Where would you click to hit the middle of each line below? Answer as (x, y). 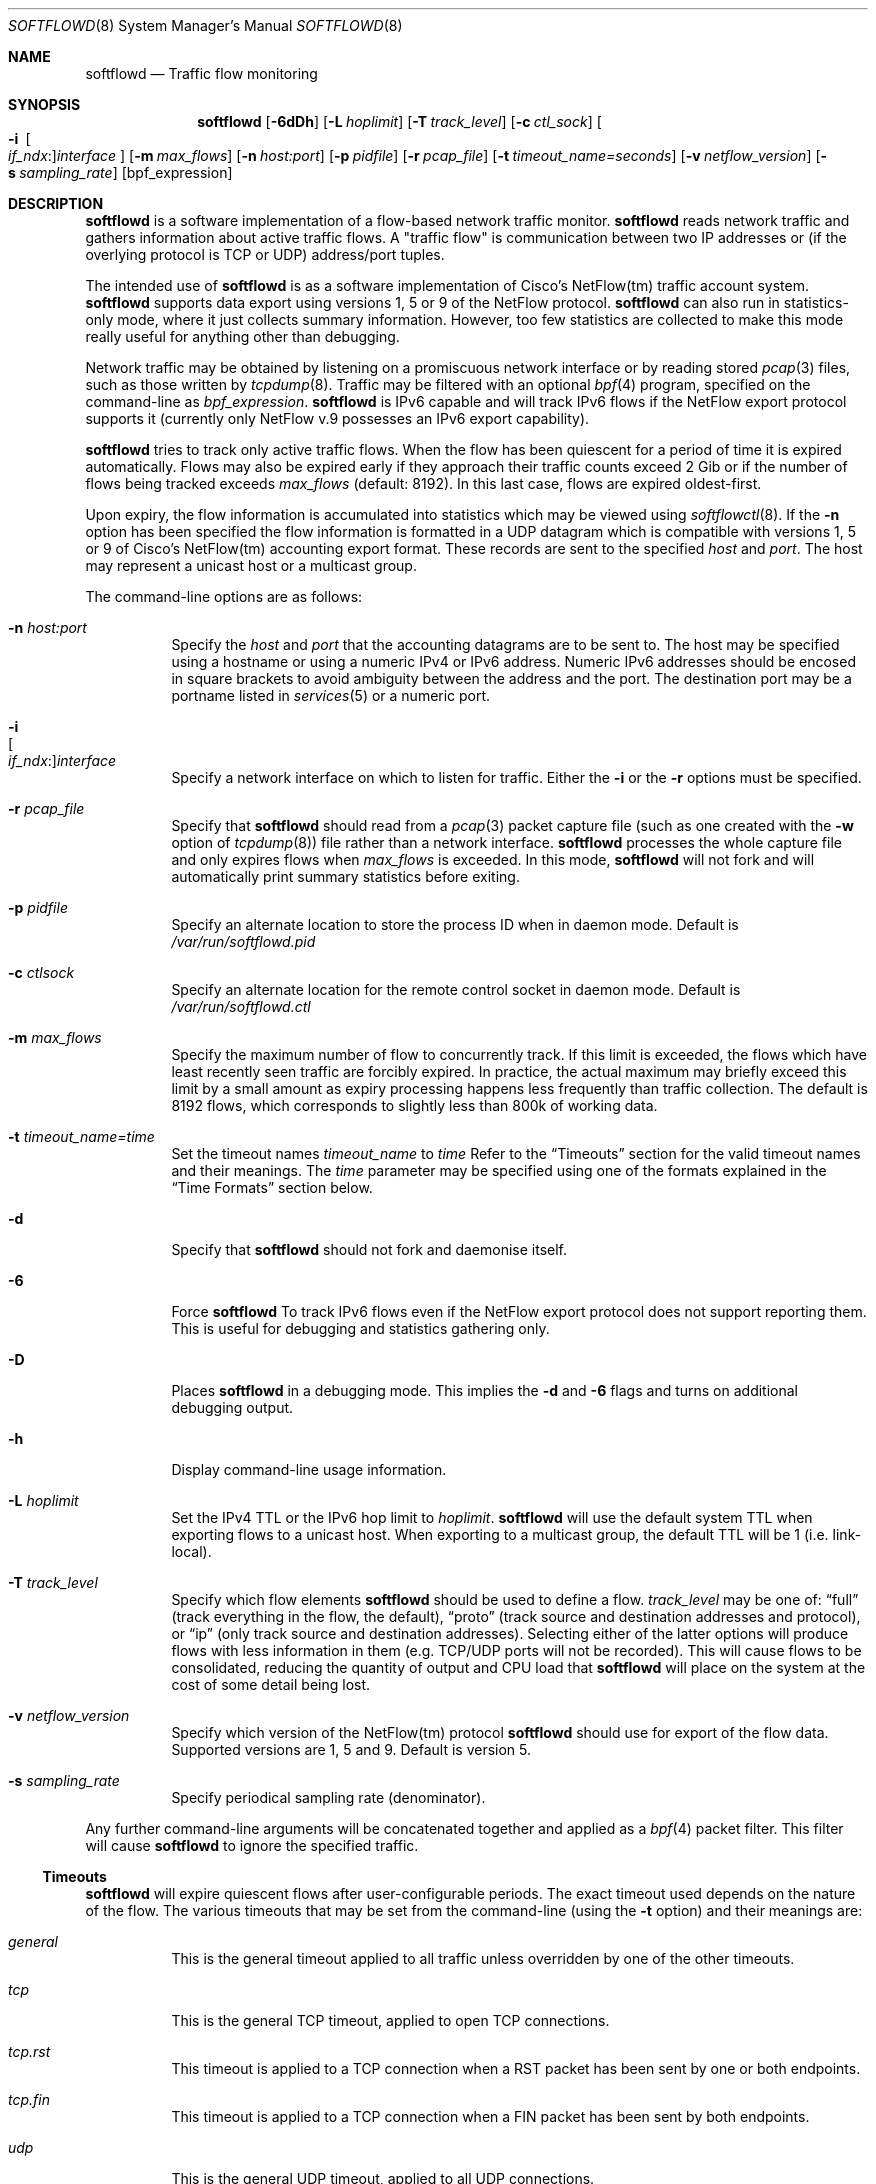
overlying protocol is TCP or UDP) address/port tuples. (265, 254)
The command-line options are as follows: (224, 596)
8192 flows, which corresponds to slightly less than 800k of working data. (414, 1105)
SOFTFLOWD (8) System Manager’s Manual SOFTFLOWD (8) (205, 25)
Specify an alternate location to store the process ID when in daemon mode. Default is (455, 924)
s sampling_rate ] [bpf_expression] (120, 172)
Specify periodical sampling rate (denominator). (328, 1797)
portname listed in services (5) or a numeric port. (331, 695)
